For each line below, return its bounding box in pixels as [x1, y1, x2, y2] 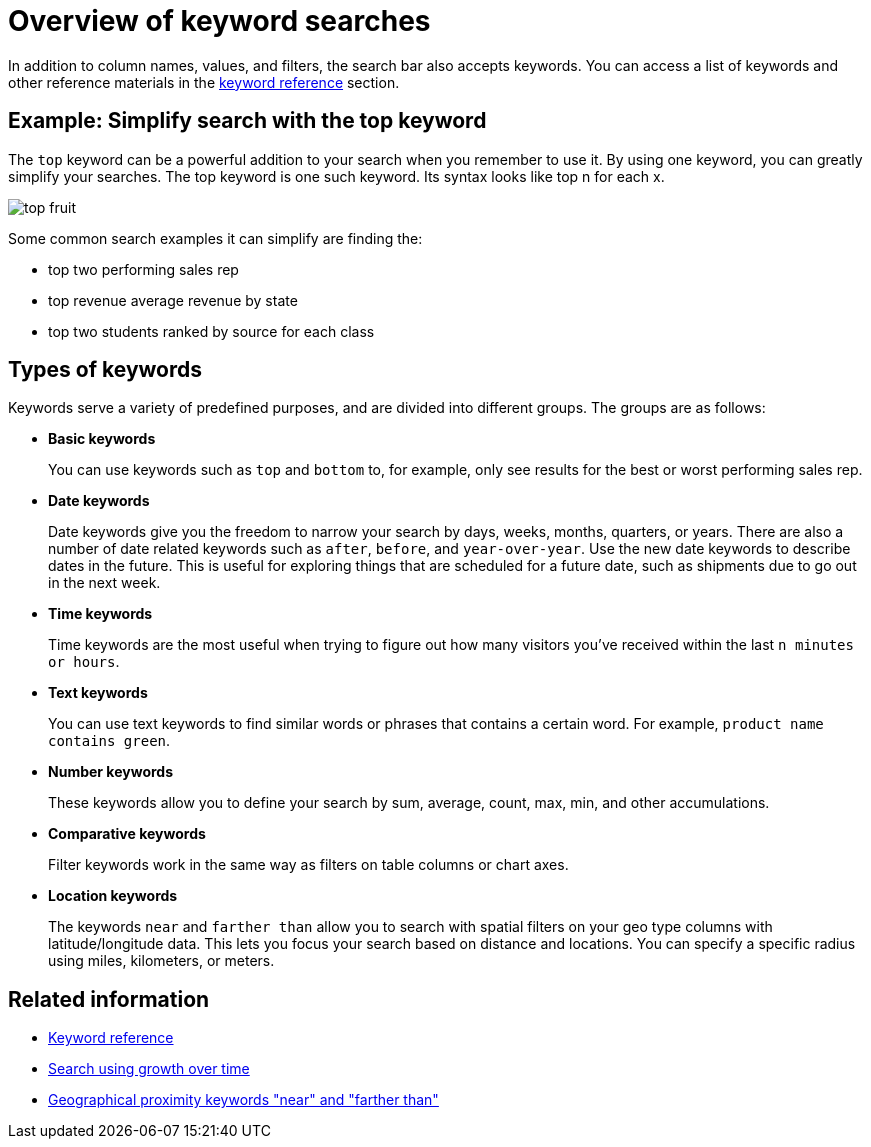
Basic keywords [48, 430, 156, 448]
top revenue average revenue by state [48, 291, 298, 309]
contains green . [48, 732, 171, 750]
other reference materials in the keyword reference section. [8, 73, 400, 91]
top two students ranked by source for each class [48, 322, 375, 340]
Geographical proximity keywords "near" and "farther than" [48, 1091, 439, 1109]
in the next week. [48, 574, 161, 592]
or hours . [48, 653, 120, 671]
